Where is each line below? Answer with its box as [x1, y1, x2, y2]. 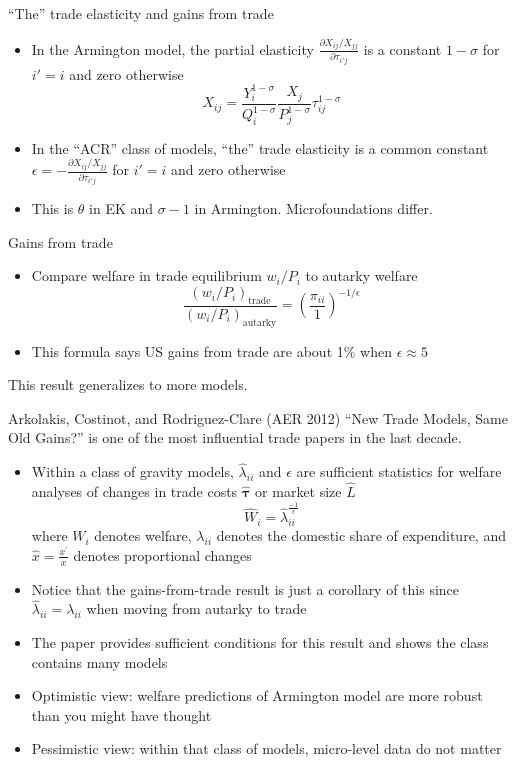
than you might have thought [31, 704, 212, 725]
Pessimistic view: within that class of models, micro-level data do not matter [31, 738, 502, 759]
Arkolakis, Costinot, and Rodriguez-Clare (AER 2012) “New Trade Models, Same [8, 407, 508, 428]
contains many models [31, 651, 168, 672]
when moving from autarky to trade [86, 598, 307, 619]
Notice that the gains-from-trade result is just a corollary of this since [31, 578, 460, 599]
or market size [255, 481, 342, 502]
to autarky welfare [305, 265, 418, 286]
